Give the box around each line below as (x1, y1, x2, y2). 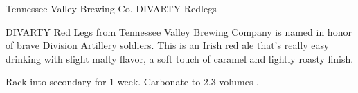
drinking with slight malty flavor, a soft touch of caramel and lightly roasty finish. (6, 51, 354, 65)
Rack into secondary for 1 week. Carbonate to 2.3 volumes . (6, 74, 259, 89)
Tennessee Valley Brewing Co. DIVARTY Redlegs (6, 1, 217, 15)
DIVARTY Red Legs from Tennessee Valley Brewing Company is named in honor (6, 24, 352, 39)
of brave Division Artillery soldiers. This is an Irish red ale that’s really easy (6, 38, 330, 52)
